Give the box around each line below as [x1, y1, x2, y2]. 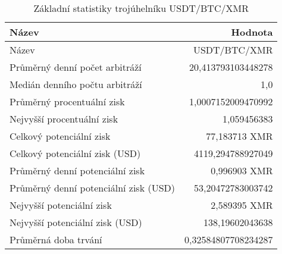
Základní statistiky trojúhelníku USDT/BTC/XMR [33, 1, 249, 15]
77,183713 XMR [206, 129, 273, 143]
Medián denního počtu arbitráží [10, 77, 142, 91]
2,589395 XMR [211, 198, 273, 212]
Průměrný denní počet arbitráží [10, 60, 142, 74]
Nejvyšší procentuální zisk [10, 112, 118, 126]
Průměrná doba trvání [10, 233, 102, 246]
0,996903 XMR [211, 164, 273, 177]
